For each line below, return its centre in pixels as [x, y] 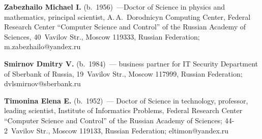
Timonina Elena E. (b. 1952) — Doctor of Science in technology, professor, [126, 100]
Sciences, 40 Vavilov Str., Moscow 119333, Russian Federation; [102, 36]
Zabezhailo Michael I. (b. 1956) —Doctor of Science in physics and [115, 7]
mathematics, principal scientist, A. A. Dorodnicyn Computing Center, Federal [127, 16]
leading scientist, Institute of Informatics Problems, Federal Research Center [123, 110]
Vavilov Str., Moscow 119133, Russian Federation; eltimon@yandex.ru [120, 130]
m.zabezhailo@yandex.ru [42, 46]
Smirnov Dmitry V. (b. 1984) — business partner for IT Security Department [131, 63]
